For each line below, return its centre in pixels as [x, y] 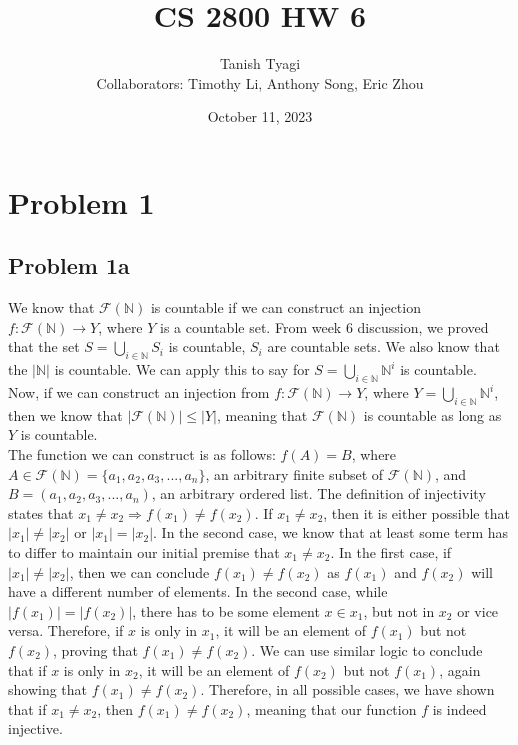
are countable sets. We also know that [383, 346]
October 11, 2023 [260, 116]
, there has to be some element [226, 610]
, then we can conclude [139, 571]
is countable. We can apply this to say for [182, 369]
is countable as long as [432, 414]
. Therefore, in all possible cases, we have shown [347, 689]
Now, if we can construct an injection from [139, 392]
